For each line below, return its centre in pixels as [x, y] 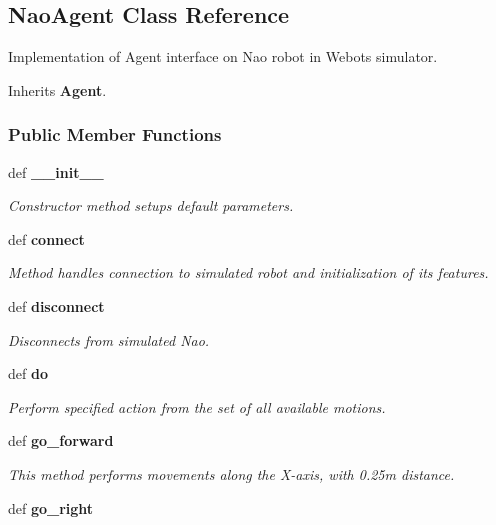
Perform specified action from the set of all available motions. [197, 406]
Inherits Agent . [57, 89]
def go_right [51, 507]
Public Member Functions [115, 134]
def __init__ [56, 171]
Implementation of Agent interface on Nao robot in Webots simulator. [223, 56]
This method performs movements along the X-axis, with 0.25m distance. [231, 473]
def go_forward [61, 440]
